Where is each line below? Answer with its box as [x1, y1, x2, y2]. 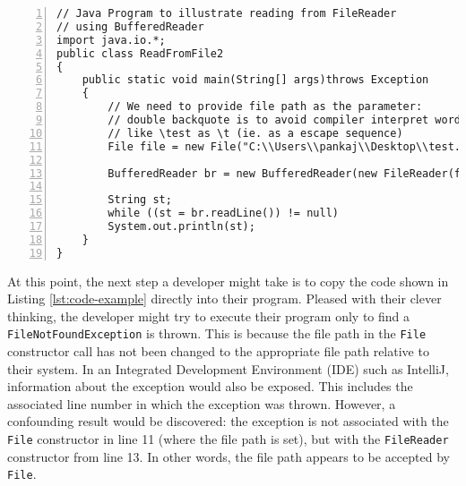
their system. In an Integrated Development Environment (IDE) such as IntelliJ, [7, 359, 449, 378]
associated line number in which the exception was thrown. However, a [7, 394, 396, 413]
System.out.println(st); [108, 220, 255, 233]
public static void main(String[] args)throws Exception [82, 73, 429, 87]
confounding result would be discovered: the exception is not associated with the [7, 412, 449, 431]
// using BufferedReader [56, 20, 204, 33]
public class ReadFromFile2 [56, 47, 224, 60]
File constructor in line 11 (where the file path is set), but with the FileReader [7, 430, 449, 448]
